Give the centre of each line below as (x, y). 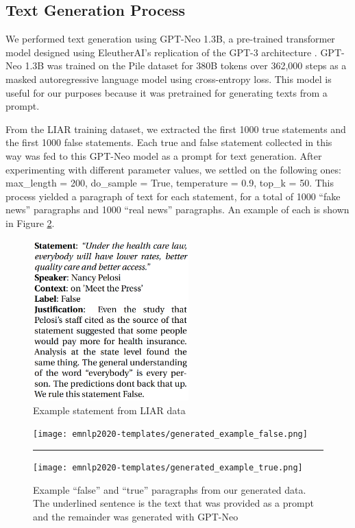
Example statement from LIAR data (109, 410)
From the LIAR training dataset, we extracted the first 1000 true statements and (176, 129)
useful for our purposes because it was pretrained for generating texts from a (167, 92)
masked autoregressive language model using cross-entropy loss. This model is (169, 79)
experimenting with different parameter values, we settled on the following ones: (173, 169)
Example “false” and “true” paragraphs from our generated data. (170, 489)
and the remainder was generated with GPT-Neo (136, 516)
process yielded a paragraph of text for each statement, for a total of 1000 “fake (173, 196)
